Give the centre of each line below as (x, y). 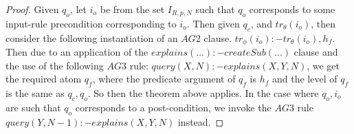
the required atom (44, 79)
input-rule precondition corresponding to (91, 23)
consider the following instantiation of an (92, 37)
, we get (323, 65)
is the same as (35, 93)
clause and (316, 52)
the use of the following (55, 65)
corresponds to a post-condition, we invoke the (173, 107)
